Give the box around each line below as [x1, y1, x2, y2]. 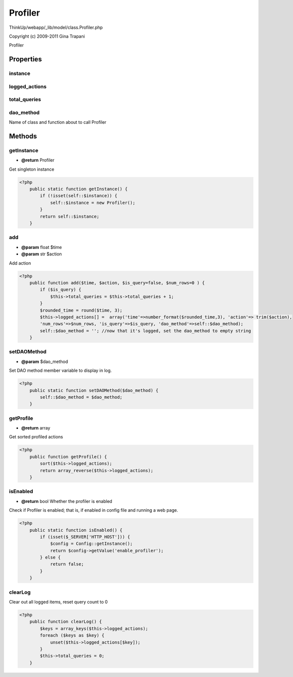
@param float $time [21, 244, 62, 250]
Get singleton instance [9, 166, 55, 172]
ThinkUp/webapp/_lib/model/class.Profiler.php [9, 24, 103, 30]
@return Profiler [21, 157, 55, 163]
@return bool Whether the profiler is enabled [21, 498, 112, 504]
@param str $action [21, 251, 62, 257]
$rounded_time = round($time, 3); [40, 307, 123, 313]
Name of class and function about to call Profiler [9, 119, 107, 125]
